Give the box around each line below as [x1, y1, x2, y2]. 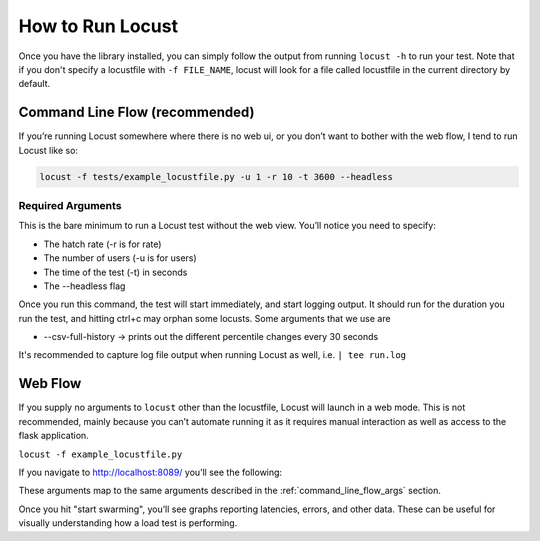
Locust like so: [18, 144, 79, 156]
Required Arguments [18, 198, 122, 212]
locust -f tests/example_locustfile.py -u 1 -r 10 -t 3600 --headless [39, 171, 394, 182]
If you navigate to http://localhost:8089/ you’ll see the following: [18, 466, 283, 478]
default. [18, 78, 51, 90]
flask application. [18, 430, 89, 442]
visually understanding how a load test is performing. [18, 517, 238, 529]
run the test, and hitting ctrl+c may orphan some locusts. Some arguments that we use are [18, 312, 391, 324]
